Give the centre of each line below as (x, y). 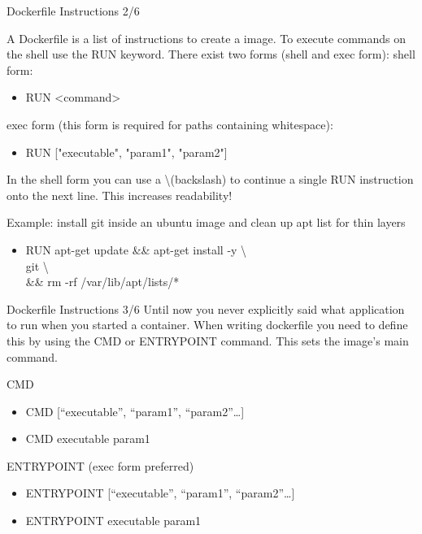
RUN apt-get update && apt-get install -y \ (136, 249)
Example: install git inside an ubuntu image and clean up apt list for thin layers (206, 222)
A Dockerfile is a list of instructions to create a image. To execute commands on (207, 38)
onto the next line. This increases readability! (120, 195)
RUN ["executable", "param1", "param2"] (126, 152)
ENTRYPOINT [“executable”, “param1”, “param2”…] (160, 493)
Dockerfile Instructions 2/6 (73, 11)
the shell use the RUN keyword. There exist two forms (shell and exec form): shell (211, 54)
